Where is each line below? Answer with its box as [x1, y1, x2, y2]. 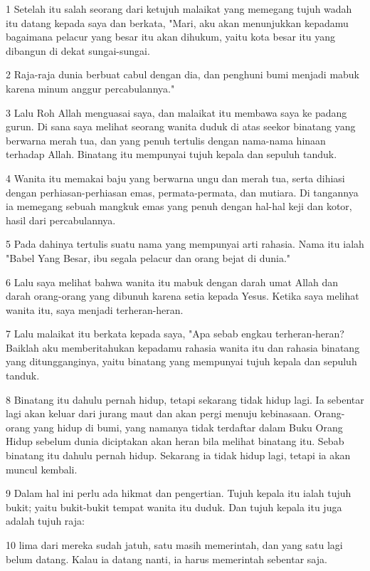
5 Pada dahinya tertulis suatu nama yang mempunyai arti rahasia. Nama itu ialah [6, 236, 364, 251]
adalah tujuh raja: [6, 513, 85, 528]
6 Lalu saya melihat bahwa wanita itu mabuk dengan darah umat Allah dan [6, 274, 339, 289]
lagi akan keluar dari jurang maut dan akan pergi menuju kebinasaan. [6, 406, 311, 421]
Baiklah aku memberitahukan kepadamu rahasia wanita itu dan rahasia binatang [6, 340, 360, 355]
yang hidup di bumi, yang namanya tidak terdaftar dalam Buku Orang [33, 419, 343, 434]
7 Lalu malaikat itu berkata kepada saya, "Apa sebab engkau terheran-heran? [6, 326, 344, 341]
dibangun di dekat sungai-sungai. [6, 43, 150, 58]
